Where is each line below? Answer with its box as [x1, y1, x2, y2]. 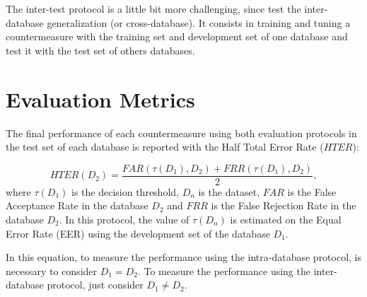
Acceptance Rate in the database [6, 198, 148, 213]
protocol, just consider [47, 277, 144, 292]
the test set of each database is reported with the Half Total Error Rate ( [6, 139, 324, 154]
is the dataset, [198, 184, 260, 199]
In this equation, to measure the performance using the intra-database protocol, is [6, 250, 362, 264]
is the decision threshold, [71, 184, 179, 199]
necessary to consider [6, 263, 98, 278]
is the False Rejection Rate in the [211, 198, 356, 213]
